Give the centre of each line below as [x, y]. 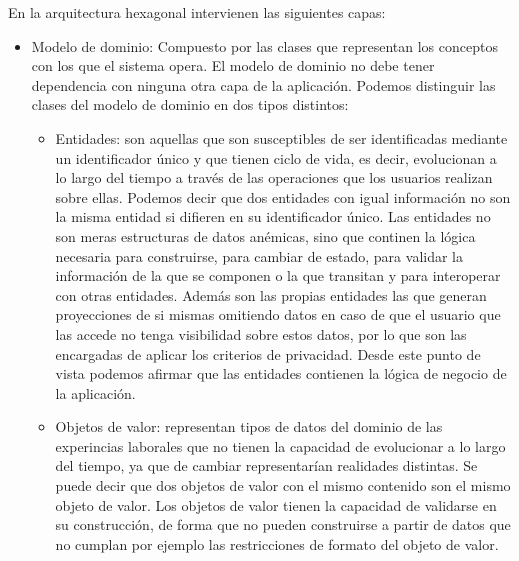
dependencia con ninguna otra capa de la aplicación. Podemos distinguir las [263, 84]
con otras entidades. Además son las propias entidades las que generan [271, 294]
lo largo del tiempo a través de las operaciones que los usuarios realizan [274, 177]
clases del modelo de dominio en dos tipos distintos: [190, 104]
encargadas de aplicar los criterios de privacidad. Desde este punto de [268, 353]
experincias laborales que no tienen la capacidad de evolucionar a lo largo [280, 445]
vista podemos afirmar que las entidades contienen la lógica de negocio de [281, 373]
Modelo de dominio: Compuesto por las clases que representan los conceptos [264, 45]
